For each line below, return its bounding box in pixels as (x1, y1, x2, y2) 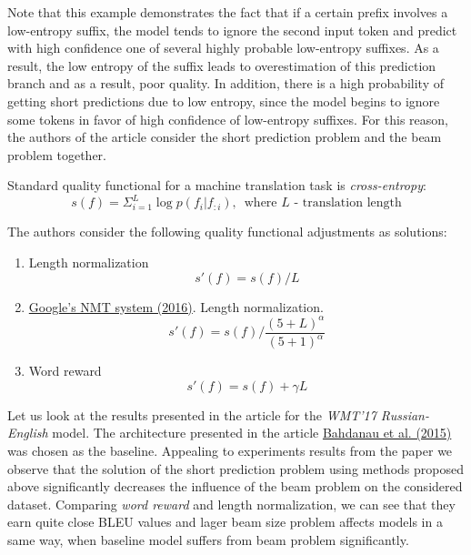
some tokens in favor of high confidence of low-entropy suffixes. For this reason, (7, 109, 448, 128)
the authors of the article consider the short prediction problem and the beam (7, 127, 442, 146)
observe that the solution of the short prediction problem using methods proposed (7, 459, 464, 478)
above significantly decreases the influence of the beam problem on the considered (7, 477, 463, 496)
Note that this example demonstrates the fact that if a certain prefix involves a (7, 3, 448, 21)
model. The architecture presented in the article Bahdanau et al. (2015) (52, 423, 452, 442)
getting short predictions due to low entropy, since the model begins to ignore (7, 91, 440, 110)
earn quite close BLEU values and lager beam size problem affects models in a (7, 512, 443, 531)
